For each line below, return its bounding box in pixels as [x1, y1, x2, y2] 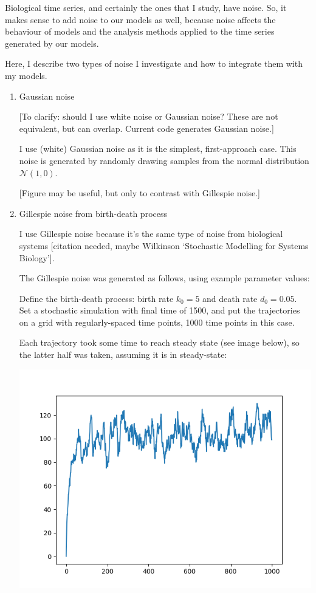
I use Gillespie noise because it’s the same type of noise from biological [19, 227, 283, 240]
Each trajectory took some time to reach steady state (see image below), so [19, 336, 300, 349]
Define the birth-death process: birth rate [19, 292, 174, 304]
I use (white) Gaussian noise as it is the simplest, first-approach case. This [19, 142, 297, 155]
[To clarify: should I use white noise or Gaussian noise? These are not [19, 110, 278, 123]
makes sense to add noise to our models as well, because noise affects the [5, 13, 276, 26]
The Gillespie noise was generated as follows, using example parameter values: [19, 272, 310, 284]
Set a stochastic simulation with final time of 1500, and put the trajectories [19, 304, 300, 317]
